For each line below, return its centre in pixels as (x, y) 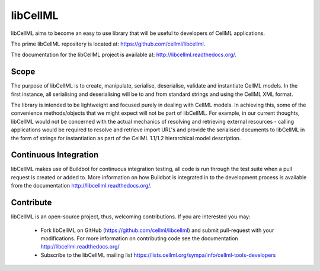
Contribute (31, 203)
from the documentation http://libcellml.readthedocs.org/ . (81, 186)
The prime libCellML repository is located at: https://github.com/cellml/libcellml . (108, 44)
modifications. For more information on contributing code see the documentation (139, 238)
